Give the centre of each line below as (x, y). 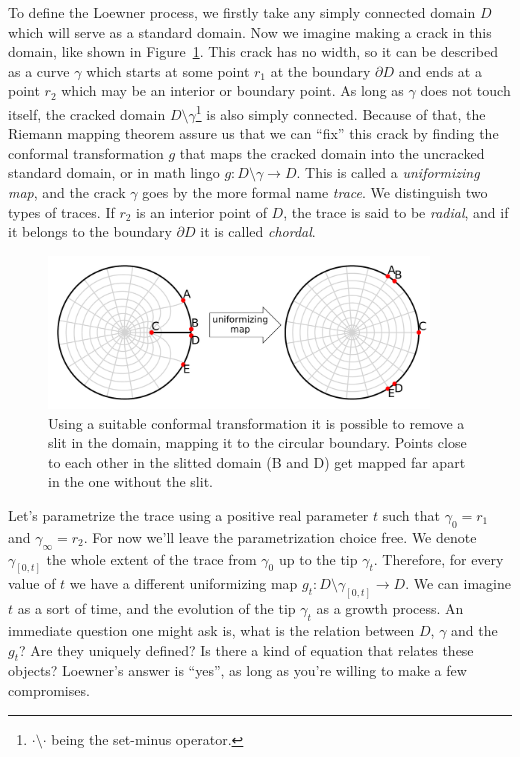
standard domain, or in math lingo (114, 172)
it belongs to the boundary (90, 231)
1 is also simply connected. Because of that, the (340, 112)
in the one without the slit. (130, 481)
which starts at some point (168, 70)
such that (411, 514)
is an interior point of (201, 211)
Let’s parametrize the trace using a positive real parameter (188, 514)
